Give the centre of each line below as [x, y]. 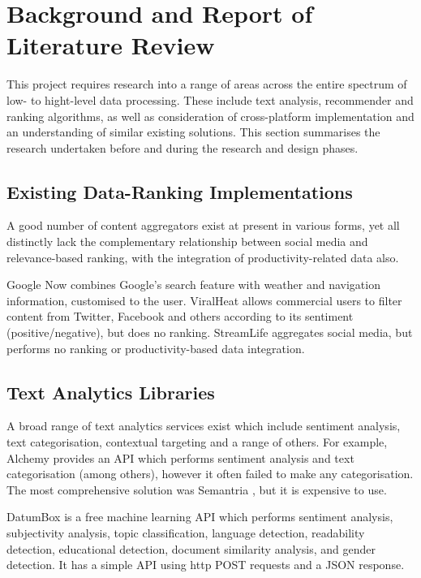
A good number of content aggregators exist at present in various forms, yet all [203, 225]
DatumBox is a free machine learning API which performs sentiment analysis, [200, 517]
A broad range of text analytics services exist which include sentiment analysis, [204, 426]
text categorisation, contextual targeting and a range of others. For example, [197, 442]
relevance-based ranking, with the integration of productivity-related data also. [203, 257]
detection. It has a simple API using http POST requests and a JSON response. [206, 565]
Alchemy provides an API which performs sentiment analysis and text [180, 457]
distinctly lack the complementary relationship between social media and [187, 242]
